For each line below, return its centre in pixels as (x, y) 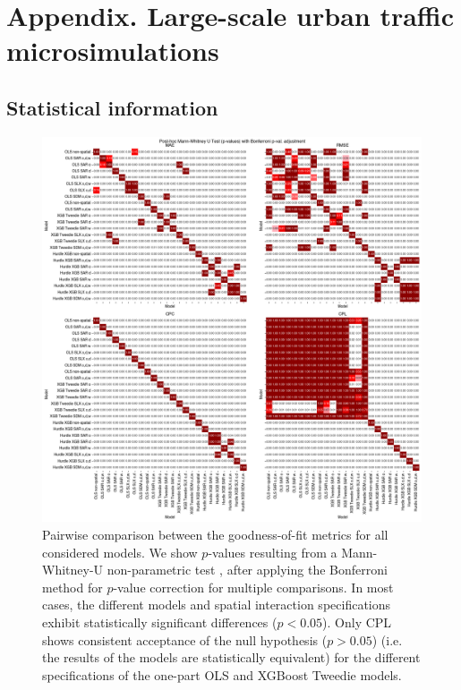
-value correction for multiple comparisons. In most (253, 587)
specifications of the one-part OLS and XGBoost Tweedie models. (222, 674)
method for (73, 587)
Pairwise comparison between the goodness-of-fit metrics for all (215, 535)
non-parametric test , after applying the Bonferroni (247, 570)
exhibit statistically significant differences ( (160, 622)
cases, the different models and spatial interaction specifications (217, 605)
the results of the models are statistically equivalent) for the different (231, 657)
